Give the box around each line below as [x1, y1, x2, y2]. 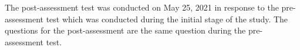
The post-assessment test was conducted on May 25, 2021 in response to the [5, 1, 279, 13]
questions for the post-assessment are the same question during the [5, 24, 246, 36]
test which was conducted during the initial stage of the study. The [46, 12, 288, 25]
